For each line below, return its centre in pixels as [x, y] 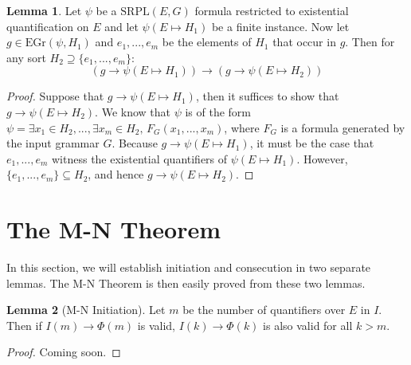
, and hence [116, 174]
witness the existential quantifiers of [139, 158]
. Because [135, 143]
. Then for [370, 42]
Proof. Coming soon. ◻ [64, 352]
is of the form [218, 111]
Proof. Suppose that [55, 96]
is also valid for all [308, 325]
